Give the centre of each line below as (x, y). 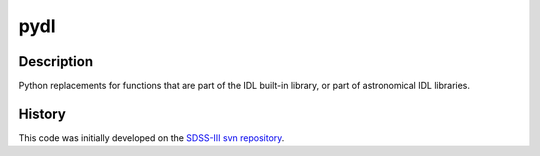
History (42, 113)
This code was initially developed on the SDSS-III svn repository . (151, 137)
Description (56, 61)
